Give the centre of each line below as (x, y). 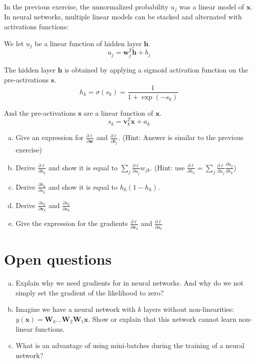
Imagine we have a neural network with (75, 309)
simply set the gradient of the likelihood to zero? (90, 292)
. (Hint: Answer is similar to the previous (181, 137)
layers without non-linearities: (189, 309)
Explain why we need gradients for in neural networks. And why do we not (129, 283)
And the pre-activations (40, 112)
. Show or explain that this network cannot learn (162, 319)
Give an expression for (50, 137)
